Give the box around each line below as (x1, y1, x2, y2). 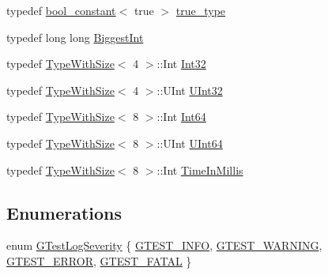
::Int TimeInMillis (156, 161, 243, 178)
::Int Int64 (156, 108, 206, 125)
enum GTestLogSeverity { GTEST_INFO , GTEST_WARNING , (6, 237, 322, 254)
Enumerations (6, 200, 123, 224)
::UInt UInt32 (156, 81, 223, 98)
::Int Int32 (156, 55, 206, 72)
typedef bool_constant (6, 2, 116, 18)
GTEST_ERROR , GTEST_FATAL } (6, 252, 192, 269)
